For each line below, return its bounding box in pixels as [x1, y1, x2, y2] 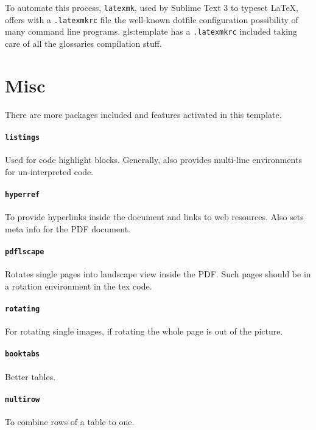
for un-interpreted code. [5, 165, 94, 178]
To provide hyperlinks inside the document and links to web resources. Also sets [5, 210, 304, 223]
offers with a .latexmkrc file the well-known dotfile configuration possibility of [5, 13, 298, 26]
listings [5, 133, 40, 142]
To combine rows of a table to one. [5, 415, 135, 428]
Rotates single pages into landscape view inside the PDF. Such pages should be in [5, 268, 311, 280]
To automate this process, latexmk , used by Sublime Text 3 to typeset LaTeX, [5, 1, 298, 13]
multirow [5, 395, 40, 404]
